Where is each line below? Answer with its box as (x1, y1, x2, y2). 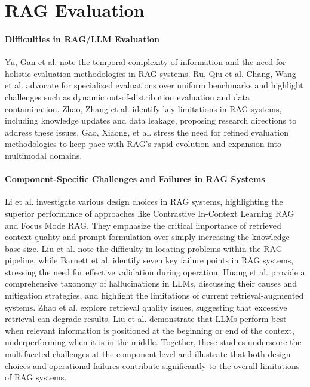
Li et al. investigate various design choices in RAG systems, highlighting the (5, 195, 283, 208)
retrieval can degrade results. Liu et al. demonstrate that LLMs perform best (5, 312, 287, 325)
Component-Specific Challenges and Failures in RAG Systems (5, 173, 265, 185)
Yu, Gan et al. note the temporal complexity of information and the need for (5, 56, 286, 68)
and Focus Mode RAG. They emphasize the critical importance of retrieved (5, 219, 281, 231)
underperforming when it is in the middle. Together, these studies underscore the (5, 336, 302, 348)
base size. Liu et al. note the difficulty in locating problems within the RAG (5, 242, 283, 254)
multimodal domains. (5, 149, 82, 161)
